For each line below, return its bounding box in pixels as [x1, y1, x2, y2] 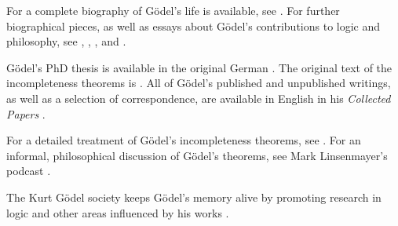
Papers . [6, 105, 46, 122]
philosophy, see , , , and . [6, 33, 126, 49]
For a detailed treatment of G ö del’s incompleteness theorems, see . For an [6, 132, 361, 148]
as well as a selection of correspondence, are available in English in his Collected [6, 89, 391, 106]
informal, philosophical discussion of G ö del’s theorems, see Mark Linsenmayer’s [6, 147, 388, 163]
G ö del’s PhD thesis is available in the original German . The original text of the [6, 59, 393, 75]
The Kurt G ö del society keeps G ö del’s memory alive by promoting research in [6, 188, 382, 205]
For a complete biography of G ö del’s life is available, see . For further [6, 2, 340, 18]
